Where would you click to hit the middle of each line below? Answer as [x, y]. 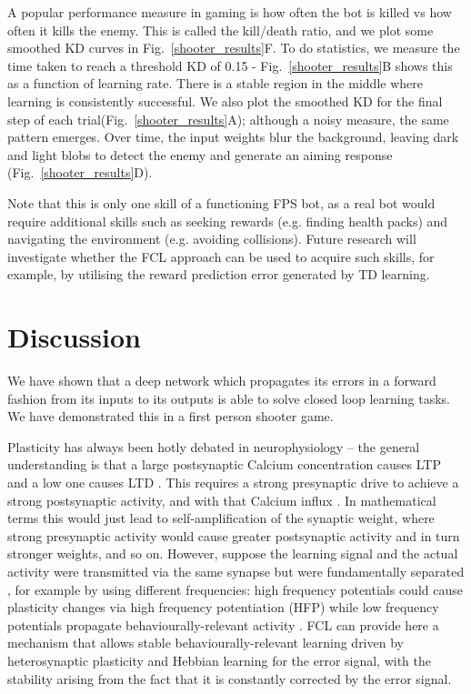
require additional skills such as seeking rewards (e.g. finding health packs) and [228, 221]
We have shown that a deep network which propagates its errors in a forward [222, 381]
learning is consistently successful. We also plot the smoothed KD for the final [225, 101]
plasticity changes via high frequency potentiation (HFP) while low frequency [223, 607]
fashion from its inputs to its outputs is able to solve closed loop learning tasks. [229, 398]
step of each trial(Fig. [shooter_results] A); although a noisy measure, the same [228, 119]
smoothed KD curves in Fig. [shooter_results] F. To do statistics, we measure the [234, 48]
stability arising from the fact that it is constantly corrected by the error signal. [230, 678]
